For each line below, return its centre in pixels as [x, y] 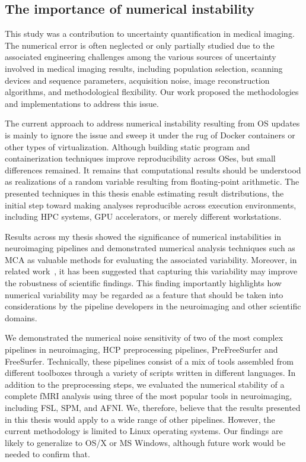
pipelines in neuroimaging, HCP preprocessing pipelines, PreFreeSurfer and [141, 349]
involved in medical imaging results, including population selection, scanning [144, 68]
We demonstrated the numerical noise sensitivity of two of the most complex [144, 338]
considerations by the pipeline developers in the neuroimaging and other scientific [153, 306]
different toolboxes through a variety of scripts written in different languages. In [150, 373]
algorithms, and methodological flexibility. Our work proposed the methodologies [152, 92]
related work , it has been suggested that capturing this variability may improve [151, 271]
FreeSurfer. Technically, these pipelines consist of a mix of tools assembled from [149, 361]
